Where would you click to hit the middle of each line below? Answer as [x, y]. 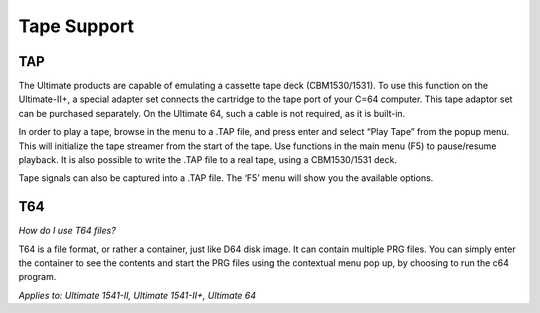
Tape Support [76, 26]
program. [37, 277]
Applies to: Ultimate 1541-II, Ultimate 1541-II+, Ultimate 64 [137, 295]
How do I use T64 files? [67, 231]
